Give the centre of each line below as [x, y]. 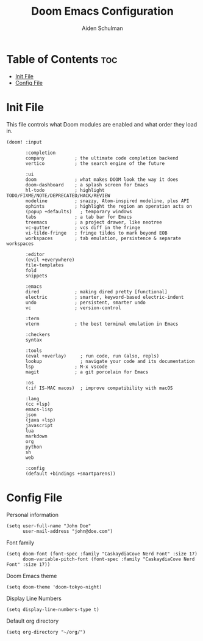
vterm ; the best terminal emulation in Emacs [102, 324]
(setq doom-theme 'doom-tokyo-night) [54, 587]
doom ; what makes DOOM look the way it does [102, 179]
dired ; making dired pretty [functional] [96, 291]
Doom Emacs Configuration [102, 11]
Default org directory [33, 621]
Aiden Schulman [102, 28]
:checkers [38, 334]
